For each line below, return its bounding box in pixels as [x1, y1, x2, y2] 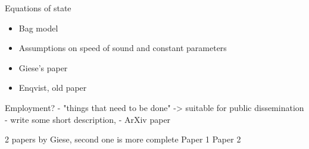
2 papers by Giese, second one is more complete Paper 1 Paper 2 [5, 133, 241, 145]
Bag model [18, 21, 58, 34]
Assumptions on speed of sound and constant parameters [18, 42, 227, 54]
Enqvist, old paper [18, 81, 87, 94]
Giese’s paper [18, 61, 68, 74]
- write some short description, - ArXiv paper [5, 113, 171, 125]
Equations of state [5, 2, 71, 14]
